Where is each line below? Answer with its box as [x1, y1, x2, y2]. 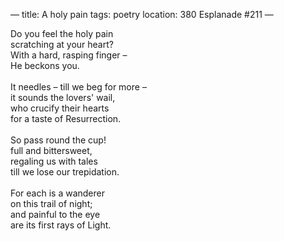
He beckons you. [10, 60, 80, 71]
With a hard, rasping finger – [10, 49, 128, 61]
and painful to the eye [10, 209, 101, 220]
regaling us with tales [10, 155, 98, 167]
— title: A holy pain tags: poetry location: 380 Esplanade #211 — [10, 9, 274, 20]
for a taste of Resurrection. [10, 113, 122, 124]
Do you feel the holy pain [10, 28, 114, 39]
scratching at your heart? [10, 39, 114, 50]
